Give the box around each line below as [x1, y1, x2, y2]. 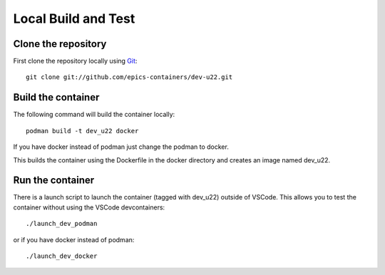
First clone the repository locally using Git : [13, 57, 138, 66]
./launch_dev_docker [26, 252, 98, 260]
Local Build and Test [13, 11, 135, 26]
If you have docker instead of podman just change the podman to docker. [13, 142, 230, 151]
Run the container [13, 175, 95, 187]
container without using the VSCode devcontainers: [13, 203, 165, 212]
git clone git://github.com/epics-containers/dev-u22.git [26, 73, 233, 81]
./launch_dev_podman [26, 219, 98, 228]
